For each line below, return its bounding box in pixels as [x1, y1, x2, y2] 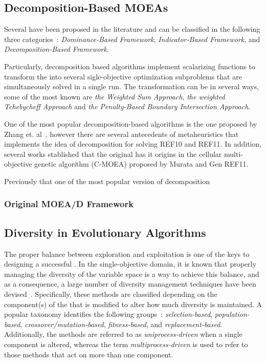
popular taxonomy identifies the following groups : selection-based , [4, 309, 213, 319]
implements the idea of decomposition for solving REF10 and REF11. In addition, [4, 138, 262, 149]
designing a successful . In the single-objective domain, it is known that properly [4, 258, 256, 269]
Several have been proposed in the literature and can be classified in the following [4, 24, 260, 34]
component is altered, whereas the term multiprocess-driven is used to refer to [4, 338, 248, 349]
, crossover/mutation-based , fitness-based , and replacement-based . [20, 318, 223, 329]
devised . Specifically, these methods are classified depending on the [4, 288, 217, 299]
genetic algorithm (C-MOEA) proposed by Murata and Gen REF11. [34, 158, 249, 169]
